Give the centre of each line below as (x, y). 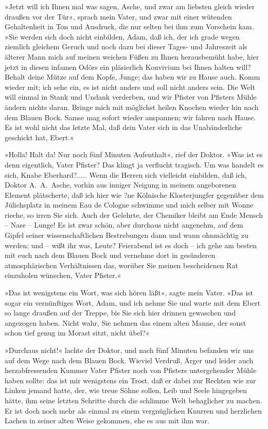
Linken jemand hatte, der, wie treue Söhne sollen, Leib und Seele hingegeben (126, 390)
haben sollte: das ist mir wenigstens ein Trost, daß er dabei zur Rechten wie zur (130, 380)
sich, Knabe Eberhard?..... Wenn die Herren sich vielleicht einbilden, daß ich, (126, 174)
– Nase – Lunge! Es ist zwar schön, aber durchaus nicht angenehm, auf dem (124, 225)
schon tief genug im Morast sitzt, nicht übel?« (77, 333)
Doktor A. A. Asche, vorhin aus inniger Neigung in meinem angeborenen (121, 185)
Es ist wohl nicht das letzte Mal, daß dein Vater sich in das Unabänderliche (123, 127)
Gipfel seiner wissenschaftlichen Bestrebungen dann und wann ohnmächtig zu (127, 235)
